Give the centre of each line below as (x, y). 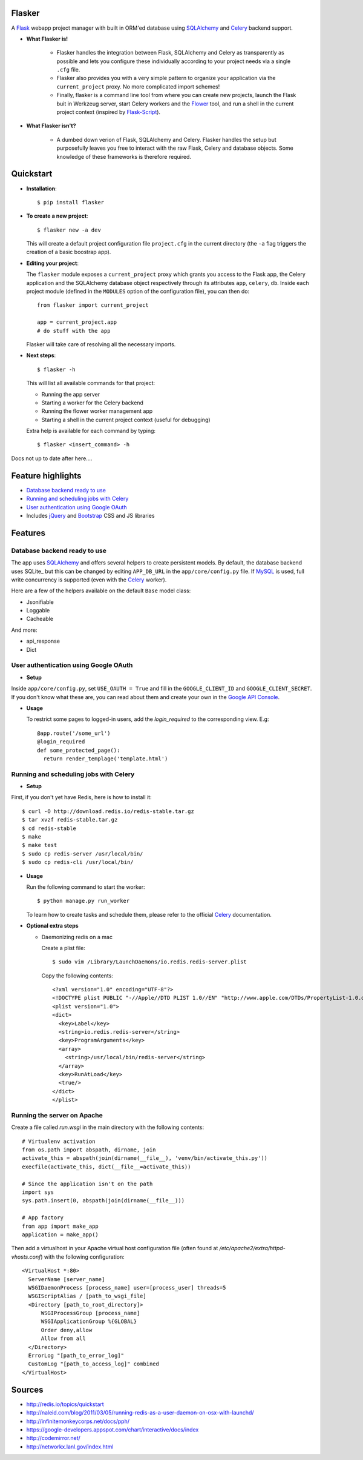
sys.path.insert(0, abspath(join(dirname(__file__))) (103, 1201)
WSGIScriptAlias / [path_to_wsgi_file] (87, 1296)
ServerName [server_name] (67, 1279)
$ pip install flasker (71, 202)
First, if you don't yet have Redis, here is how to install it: (81, 797)
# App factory (43, 1218)
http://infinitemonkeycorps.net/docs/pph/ (78, 1421)
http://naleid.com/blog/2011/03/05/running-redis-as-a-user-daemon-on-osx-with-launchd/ (140, 1413)
